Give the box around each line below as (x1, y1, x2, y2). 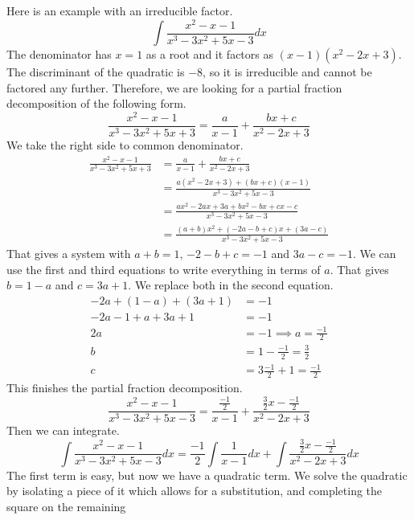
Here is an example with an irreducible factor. (6, 2, 233, 18)
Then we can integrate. (6, 422, 120, 439)
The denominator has (6, 46, 112, 63)
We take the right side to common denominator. (6, 137, 244, 154)
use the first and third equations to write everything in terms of (6, 260, 321, 277)
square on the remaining (6, 497, 126, 514)
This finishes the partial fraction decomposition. (6, 379, 243, 396)
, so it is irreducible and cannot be (203, 63, 372, 80)
